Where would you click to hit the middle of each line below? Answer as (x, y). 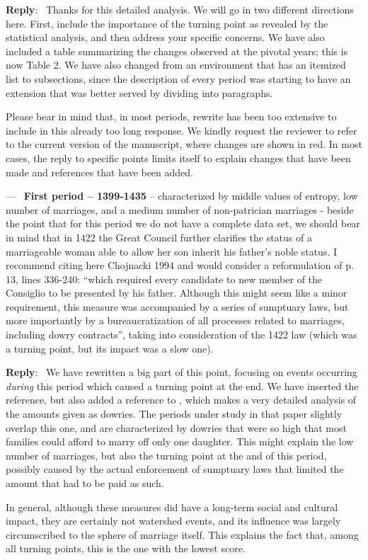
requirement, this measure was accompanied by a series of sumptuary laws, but (177, 306)
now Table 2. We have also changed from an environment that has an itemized (176, 65)
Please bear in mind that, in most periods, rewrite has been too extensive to (171, 116)
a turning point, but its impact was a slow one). (110, 348)
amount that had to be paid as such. (85, 483)
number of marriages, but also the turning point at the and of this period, (166, 455)
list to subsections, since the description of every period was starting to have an (178, 78)
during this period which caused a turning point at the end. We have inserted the (182, 385)
